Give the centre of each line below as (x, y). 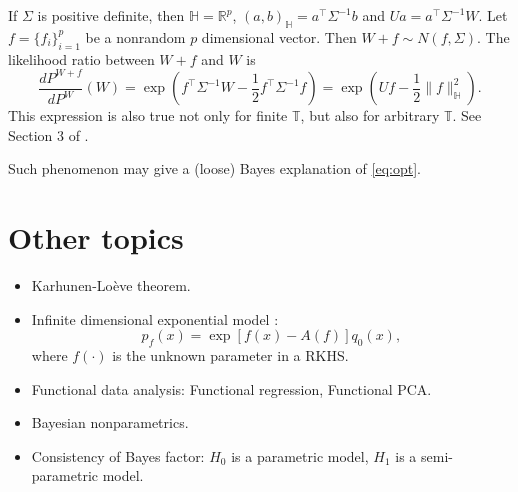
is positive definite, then (111, 15)
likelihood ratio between (81, 58)
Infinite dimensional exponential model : (155, 318)
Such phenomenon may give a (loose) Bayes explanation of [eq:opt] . (214, 168)
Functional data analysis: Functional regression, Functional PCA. (231, 388)
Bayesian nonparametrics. (110, 422)
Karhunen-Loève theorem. (111, 285)
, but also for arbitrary (370, 115)
